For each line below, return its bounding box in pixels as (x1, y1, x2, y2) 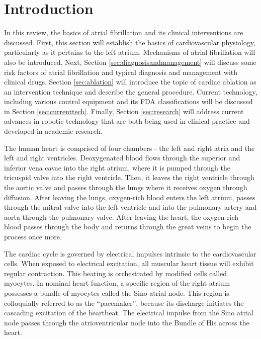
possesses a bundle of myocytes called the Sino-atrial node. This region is (4, 287, 229, 298)
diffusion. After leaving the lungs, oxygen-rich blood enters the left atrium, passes (4, 192, 255, 202)
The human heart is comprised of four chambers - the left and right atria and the (4, 142, 255, 153)
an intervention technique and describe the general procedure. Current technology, (4, 86, 257, 97)
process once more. (4, 231, 62, 241)
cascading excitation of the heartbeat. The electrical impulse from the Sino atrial (4, 307, 253, 318)
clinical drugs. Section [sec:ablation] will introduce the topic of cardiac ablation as (4, 76, 256, 87)
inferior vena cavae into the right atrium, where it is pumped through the (4, 162, 230, 173)
